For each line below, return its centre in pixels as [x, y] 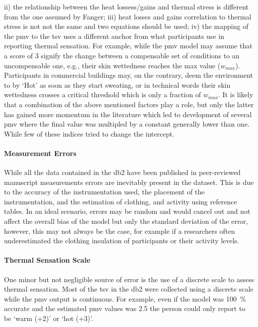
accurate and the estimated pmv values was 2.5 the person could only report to [125, 308]
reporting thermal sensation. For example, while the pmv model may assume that [128, 46]
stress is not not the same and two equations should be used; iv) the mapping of [126, 26]
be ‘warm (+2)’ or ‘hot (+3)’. [49, 318]
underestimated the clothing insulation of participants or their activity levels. [122, 241]
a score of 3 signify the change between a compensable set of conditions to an [122, 55]
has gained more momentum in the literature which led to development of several [128, 114]
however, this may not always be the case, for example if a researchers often [120, 231]
